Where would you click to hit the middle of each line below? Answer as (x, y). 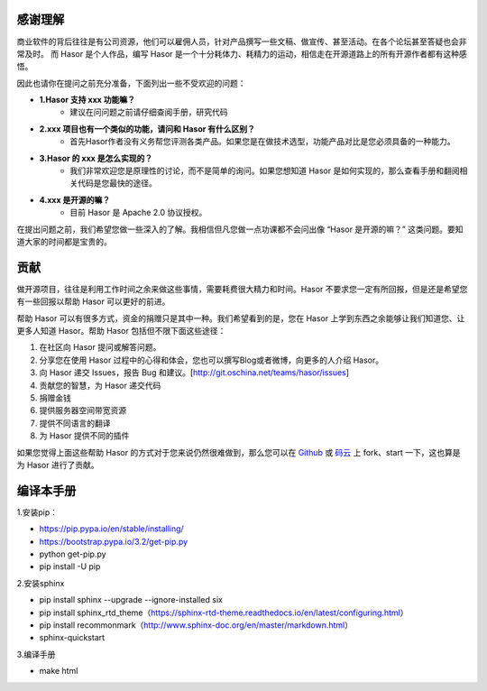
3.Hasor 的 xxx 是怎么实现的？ (96, 158)
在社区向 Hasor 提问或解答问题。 (100, 347)
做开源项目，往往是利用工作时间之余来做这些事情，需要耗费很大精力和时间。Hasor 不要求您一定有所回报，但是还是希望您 (242, 289)
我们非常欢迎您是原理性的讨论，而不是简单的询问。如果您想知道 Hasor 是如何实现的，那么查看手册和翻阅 (265, 170)
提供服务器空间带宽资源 (83, 410)
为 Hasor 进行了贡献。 (58, 465)
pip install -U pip (70, 567)
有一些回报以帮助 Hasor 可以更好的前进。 (93, 301)
